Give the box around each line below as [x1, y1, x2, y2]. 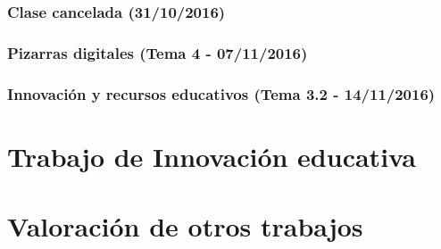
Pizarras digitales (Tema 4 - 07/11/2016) [7, 41, 308, 63]
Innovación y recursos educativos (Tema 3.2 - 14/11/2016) [7, 82, 436, 104]
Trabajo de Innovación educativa [7, 137, 416, 174]
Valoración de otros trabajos [7, 208, 363, 245]
